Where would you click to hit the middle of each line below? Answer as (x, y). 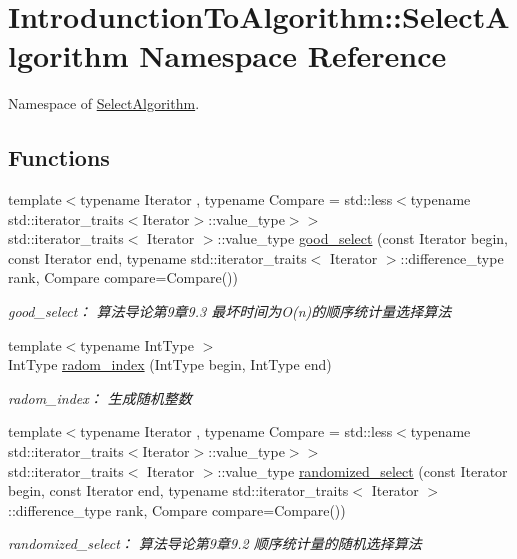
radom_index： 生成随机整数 (100, 397)
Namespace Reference (293, 55)
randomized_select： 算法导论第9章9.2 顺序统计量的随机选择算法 (215, 543)
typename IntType (137, 344)
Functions (59, 157)
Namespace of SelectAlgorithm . (104, 103)
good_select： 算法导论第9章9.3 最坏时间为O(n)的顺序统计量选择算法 (230, 311)
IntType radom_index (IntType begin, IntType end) (170, 364)
